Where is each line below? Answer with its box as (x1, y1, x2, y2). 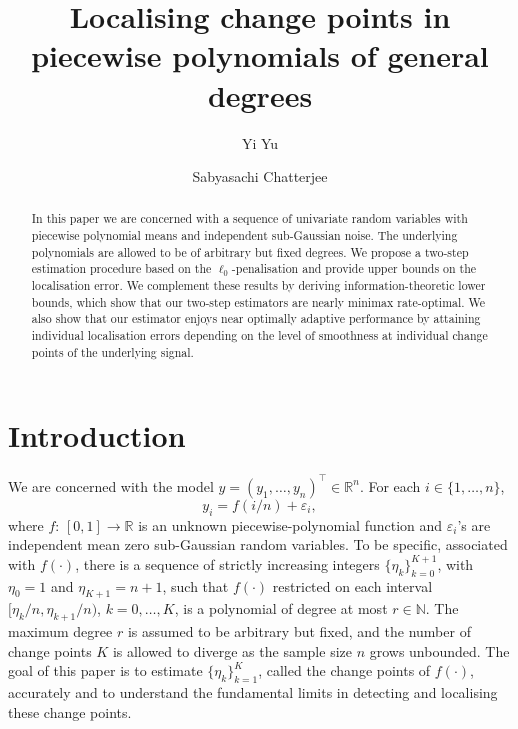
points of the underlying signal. (31, 343, 194, 360)
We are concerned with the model (8, 475, 214, 496)
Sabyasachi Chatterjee (192, 166, 328, 187)
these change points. (8, 701, 132, 722)
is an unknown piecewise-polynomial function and (138, 514, 443, 535)
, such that (162, 575, 229, 596)
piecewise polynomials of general (31, 35, 489, 76)
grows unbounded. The (369, 640, 510, 661)
